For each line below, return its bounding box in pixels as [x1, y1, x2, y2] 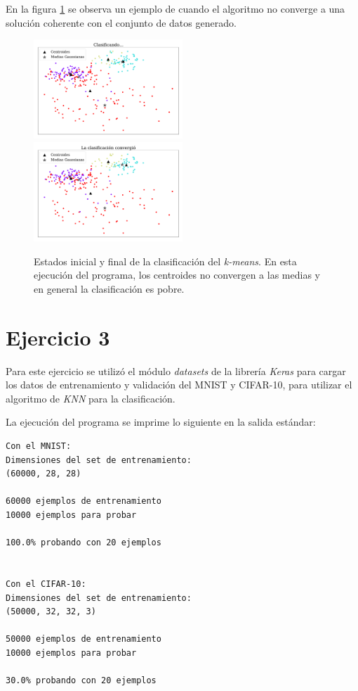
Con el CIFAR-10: [6, 578, 86, 589]
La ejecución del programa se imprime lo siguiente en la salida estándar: [6, 414, 316, 429]
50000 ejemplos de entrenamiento [6, 634, 161, 645]
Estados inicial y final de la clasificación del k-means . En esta [34, 253, 297, 268]
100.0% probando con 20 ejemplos [6, 538, 161, 548]
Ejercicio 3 [6, 322, 110, 351]
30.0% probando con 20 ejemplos [6, 676, 157, 686]
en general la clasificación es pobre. [34, 281, 185, 296]
